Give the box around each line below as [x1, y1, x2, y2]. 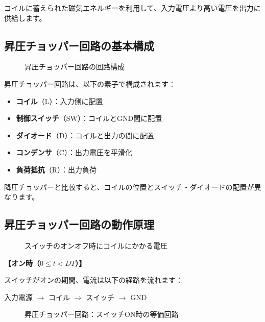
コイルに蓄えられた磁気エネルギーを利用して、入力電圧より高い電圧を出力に [4, 3, 261, 13]
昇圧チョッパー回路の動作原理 [4, 216, 154, 232]
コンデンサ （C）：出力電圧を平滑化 [16, 147, 132, 158]
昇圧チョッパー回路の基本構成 [4, 37, 154, 53]
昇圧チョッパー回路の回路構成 [25, 61, 125, 72]
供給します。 [4, 12, 46, 23]
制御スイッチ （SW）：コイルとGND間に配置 [16, 113, 162, 123]
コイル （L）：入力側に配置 [16, 95, 103, 106]
